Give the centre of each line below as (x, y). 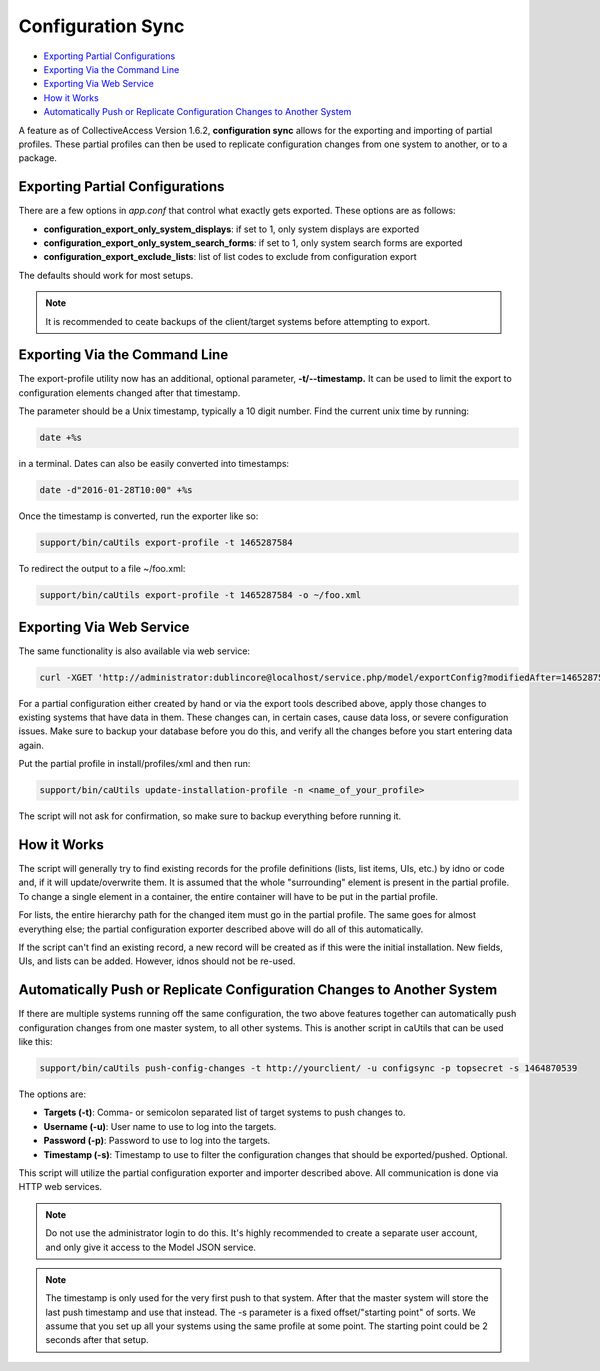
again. (31, 745)
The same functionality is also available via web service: (134, 651)
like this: (35, 1042)
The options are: (52, 1094)
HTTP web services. (60, 1187)
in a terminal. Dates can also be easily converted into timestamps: (154, 464)
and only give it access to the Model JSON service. (151, 1247)
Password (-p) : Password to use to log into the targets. (157, 1141)
